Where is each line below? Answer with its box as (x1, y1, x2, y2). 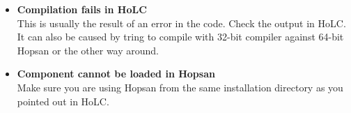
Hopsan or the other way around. (17, 43, 159, 57)
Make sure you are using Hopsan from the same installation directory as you (17, 80, 343, 94)
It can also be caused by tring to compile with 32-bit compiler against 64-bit (17, 29, 344, 44)
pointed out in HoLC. (17, 93, 109, 108)
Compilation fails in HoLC (17, 2, 147, 16)
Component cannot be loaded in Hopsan (17, 66, 215, 81)
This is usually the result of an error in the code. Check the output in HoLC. (17, 15, 346, 30)
